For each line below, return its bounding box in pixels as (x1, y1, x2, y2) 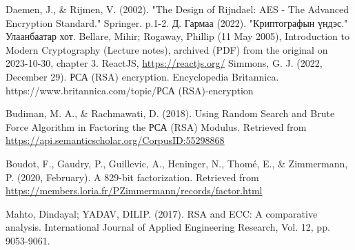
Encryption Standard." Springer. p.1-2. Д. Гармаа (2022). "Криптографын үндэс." (6, 15, 348, 30)
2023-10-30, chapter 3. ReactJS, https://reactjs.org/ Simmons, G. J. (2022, (6, 56, 323, 70)
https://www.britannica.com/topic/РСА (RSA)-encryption (6, 83, 254, 97)
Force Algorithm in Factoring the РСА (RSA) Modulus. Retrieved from (6, 119, 307, 134)
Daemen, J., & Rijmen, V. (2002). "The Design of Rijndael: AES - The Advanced (6, 2, 349, 16)
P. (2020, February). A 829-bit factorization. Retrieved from (6, 169, 259, 184)
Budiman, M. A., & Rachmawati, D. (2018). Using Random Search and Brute (6, 106, 335, 121)
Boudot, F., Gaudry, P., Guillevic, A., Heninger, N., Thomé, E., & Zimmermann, (6, 156, 348, 170)
